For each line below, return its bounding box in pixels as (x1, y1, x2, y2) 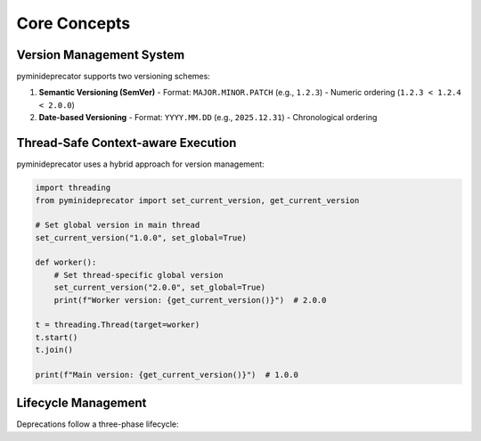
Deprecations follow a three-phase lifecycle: (16, 419, 179, 429)
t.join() (35, 345, 74, 355)
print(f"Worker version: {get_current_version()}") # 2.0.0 (53, 295, 327, 305)
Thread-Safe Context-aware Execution (16, 135, 237, 151)
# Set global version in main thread (35, 220, 200, 231)
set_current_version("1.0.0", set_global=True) (35, 233, 247, 242)
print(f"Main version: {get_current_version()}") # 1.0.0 (35, 370, 298, 380)
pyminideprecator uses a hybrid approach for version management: (16, 159, 265, 169)
